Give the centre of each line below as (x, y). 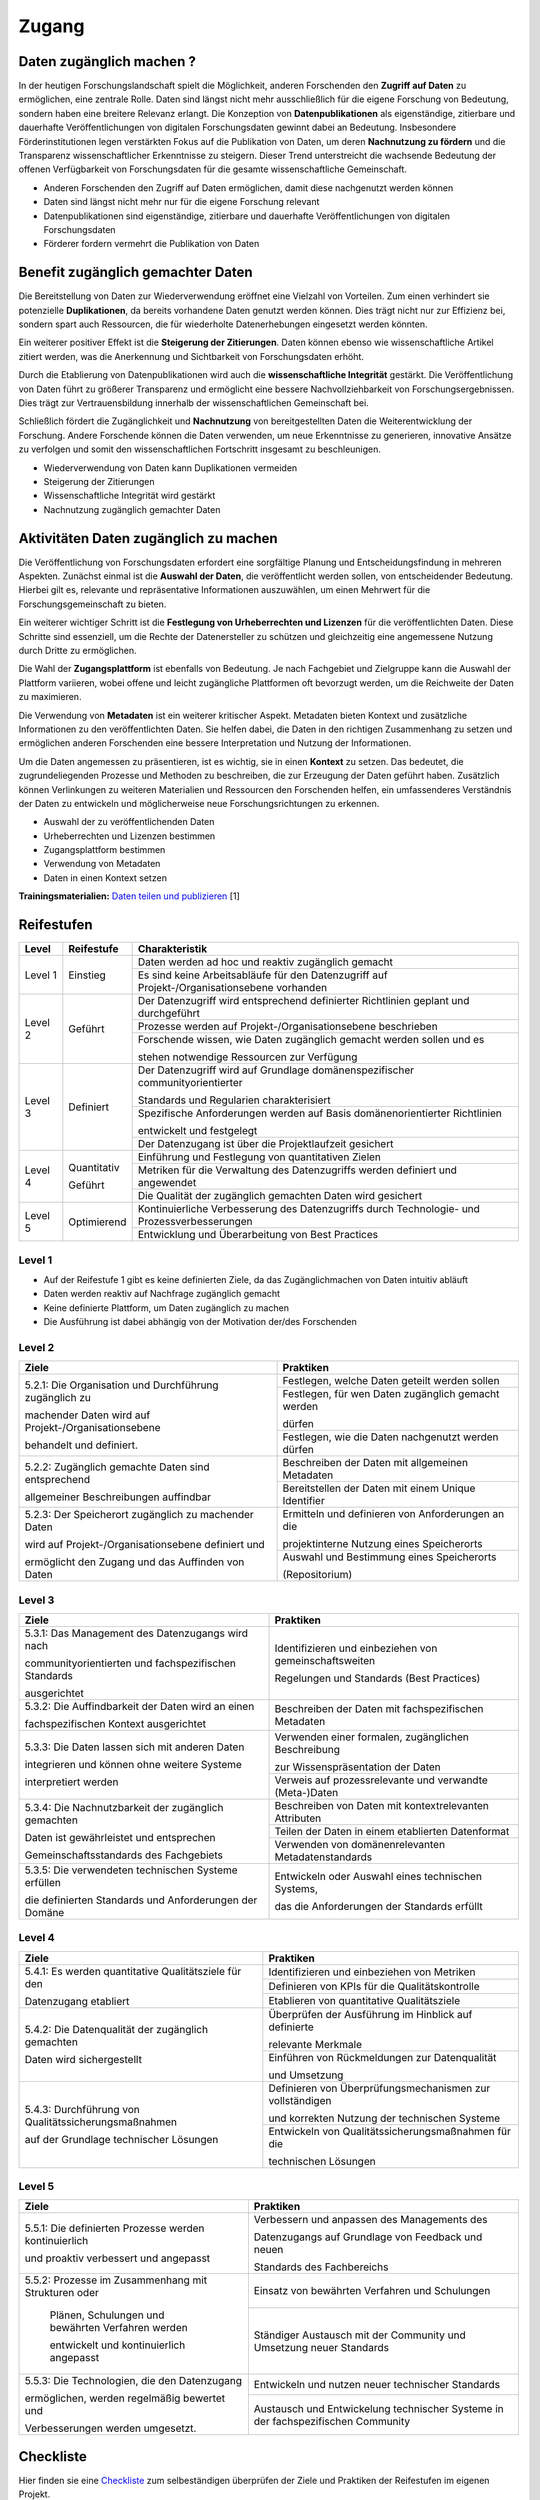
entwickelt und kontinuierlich (117, 2345)
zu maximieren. (50, 697)
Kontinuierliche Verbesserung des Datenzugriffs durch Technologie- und (308, 1209)
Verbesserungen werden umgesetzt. (110, 2428)
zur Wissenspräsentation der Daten (358, 1767)
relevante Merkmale (315, 2044)
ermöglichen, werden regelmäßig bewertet (124, 2398)
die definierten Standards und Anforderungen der (141, 1900)
